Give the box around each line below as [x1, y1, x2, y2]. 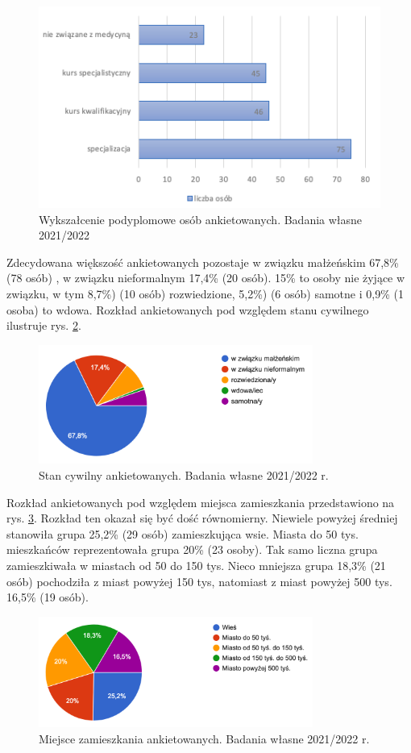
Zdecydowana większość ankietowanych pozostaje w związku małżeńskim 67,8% [6, 253, 399, 270]
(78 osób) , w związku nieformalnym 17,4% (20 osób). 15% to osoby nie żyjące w [6, 269, 405, 286]
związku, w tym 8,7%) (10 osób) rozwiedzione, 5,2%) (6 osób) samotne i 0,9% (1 [6, 285, 404, 302]
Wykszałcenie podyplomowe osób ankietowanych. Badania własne [39, 210, 363, 227]
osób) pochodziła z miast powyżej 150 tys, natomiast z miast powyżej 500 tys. [6, 572, 392, 589]
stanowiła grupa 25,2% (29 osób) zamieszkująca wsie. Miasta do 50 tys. [6, 525, 359, 542]
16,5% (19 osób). [6, 589, 89, 605]
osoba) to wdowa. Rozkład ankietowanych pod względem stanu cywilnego [6, 301, 369, 318]
